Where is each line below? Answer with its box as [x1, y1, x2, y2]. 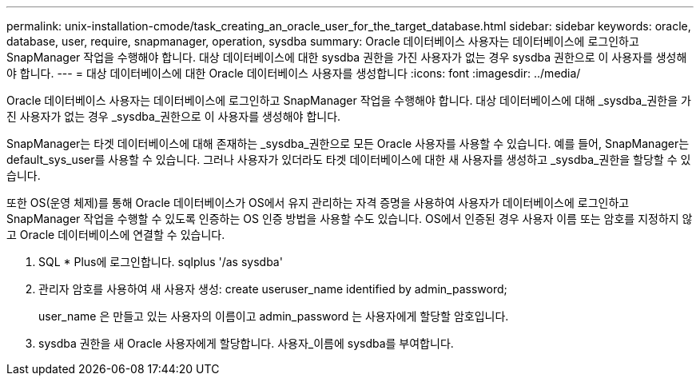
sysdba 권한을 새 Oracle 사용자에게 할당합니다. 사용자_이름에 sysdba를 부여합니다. [38, 336, 454, 350]
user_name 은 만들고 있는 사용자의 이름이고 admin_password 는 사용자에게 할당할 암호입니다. [38, 309, 509, 323]
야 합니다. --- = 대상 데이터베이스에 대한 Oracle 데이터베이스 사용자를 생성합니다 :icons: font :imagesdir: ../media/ [6, 66, 581, 80]
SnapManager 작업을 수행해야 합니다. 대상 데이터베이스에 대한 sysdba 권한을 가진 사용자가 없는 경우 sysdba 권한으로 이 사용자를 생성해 [6, 50, 687, 64]
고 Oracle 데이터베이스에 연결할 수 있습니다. [6, 228, 225, 241]
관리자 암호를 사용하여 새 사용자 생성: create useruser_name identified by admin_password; [38, 282, 507, 296]
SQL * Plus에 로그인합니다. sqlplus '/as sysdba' [38, 255, 283, 269]
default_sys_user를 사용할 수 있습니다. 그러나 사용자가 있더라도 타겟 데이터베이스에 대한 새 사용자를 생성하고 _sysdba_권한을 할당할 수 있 [6, 153, 691, 166]
